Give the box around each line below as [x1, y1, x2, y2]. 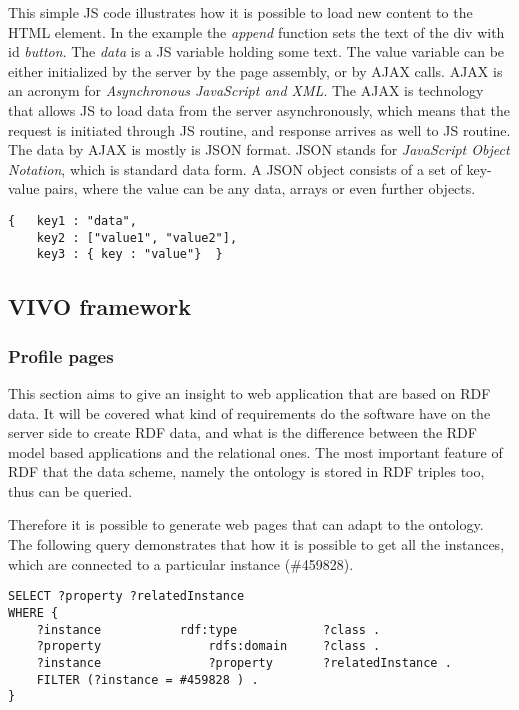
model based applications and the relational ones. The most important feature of [8, 441, 503, 462]
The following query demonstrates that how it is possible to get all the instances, [8, 534, 505, 555]
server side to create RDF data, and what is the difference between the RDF [8, 422, 477, 443]
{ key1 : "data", [8, 213, 137, 228]
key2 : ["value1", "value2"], [36, 230, 238, 245]
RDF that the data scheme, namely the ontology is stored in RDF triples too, [8, 461, 485, 482]
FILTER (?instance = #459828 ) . [36, 672, 259, 687]
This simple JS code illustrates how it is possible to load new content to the [8, 2, 473, 22]
